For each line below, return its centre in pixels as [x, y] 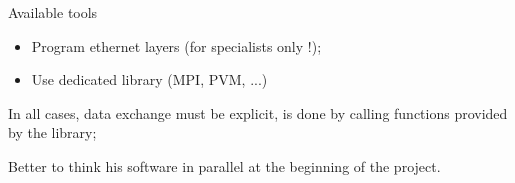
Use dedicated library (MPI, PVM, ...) [149, 79]
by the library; [52, 132]
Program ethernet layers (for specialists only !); [176, 45]
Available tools [53, 12]
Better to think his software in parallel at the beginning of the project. [224, 165]
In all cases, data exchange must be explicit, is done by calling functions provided [258, 112]
